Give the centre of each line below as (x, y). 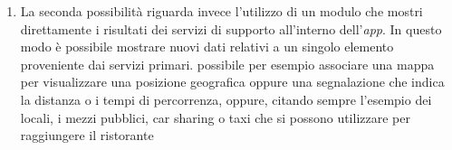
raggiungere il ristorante (87, 135)
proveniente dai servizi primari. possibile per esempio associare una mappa (227, 64)
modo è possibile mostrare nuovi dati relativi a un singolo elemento (207, 47)
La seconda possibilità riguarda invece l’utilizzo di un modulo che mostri (221, 11)
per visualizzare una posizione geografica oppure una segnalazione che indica (232, 82)
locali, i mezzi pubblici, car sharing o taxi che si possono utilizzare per (215, 117)
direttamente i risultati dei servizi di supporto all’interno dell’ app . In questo (231, 28)
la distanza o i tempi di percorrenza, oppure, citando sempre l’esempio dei (226, 99)
